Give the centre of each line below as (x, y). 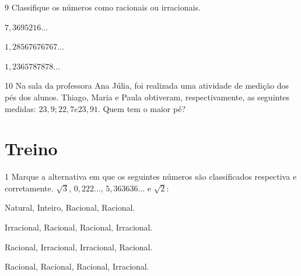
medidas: (20, 108)
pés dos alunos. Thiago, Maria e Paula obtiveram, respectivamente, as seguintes (147, 97)
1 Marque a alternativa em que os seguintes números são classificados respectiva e (151, 177)
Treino (31, 149)
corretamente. (29, 188)
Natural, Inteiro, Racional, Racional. (70, 207)
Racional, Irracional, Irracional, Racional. (79, 247)
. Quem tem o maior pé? (142, 108)
